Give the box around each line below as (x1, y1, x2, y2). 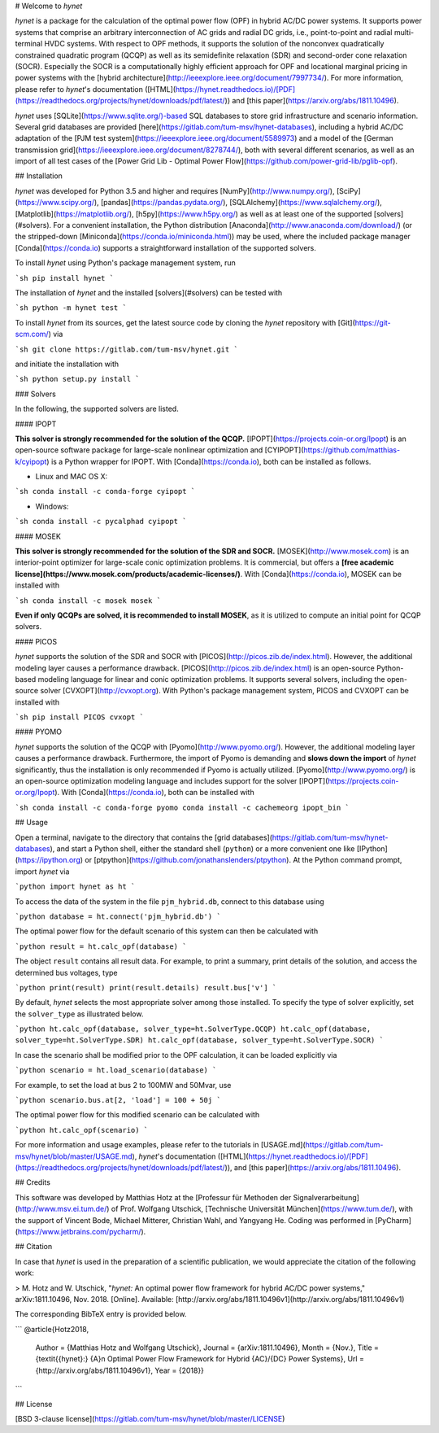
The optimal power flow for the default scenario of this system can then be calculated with (15, 926, 319, 936)
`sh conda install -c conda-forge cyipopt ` (15, 487, 196, 496)
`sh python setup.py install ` (15, 374, 140, 384)
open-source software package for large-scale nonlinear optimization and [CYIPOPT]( (15, 445, 304, 455)
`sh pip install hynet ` (15, 273, 114, 282)
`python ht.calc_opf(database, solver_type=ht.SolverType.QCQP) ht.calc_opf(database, (15, 1025, 372, 1033)
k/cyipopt (15, 457, 47, 466)
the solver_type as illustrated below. (15, 1009, 144, 1019)
